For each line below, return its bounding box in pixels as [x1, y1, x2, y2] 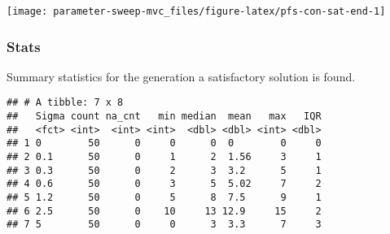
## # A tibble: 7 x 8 [7, 97, 124, 109]
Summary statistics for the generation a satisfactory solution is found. [7, 67, 356, 84]
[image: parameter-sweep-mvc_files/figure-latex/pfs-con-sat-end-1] [7, 6, 386, 17]
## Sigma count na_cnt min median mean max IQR [7, 110, 322, 123]
